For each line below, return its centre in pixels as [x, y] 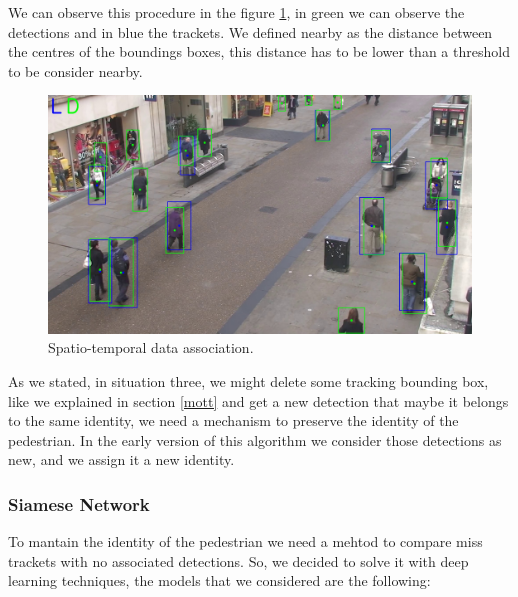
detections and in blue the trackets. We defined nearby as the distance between [250, 31]
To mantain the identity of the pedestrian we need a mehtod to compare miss [245, 541]
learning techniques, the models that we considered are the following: [219, 580]
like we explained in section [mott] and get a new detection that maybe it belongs [258, 400]
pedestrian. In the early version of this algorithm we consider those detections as [255, 439]
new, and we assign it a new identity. [121, 459]
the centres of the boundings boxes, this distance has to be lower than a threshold [259, 51]
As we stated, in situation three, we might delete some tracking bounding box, [248, 381]
